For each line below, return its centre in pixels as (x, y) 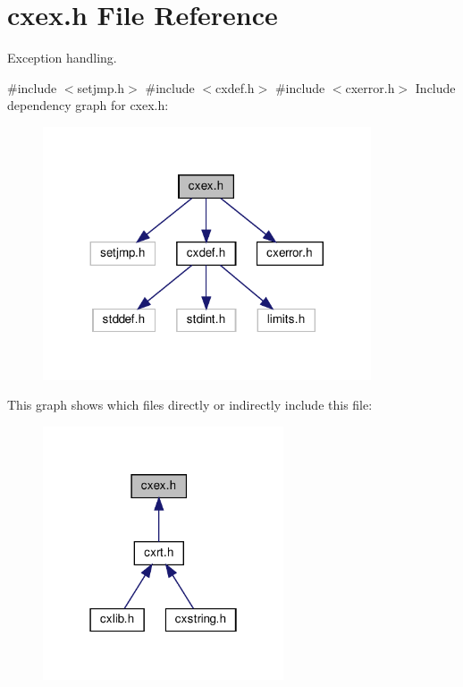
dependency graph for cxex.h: (88, 105)
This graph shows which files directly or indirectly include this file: (190, 405)
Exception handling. (62, 58)
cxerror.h (370, 87)
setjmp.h (101, 87)
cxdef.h (235, 87)
